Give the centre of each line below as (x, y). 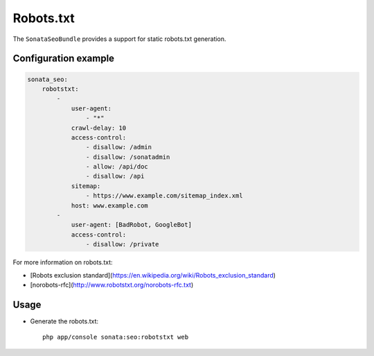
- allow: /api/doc (117, 167)
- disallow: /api (115, 176)
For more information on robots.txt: (63, 262)
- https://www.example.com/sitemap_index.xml (164, 196)
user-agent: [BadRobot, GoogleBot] (131, 225)
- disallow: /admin (119, 147)
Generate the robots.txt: (64, 321)
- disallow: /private (122, 244)
